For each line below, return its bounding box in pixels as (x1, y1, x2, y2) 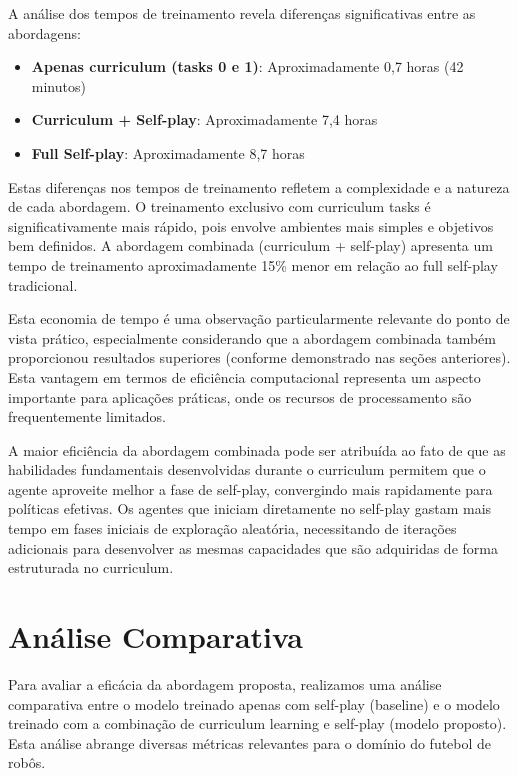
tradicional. (8, 274, 78, 295)
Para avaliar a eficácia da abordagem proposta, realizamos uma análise (8, 673, 442, 694)
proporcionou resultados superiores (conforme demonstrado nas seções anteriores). (8, 347, 511, 368)
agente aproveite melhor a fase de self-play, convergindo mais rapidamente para (8, 478, 493, 499)
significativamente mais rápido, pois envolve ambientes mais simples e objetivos (8, 215, 494, 236)
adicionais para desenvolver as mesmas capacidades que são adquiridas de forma (8, 537, 498, 558)
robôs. (8, 752, 46, 773)
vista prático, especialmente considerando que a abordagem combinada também (8, 327, 496, 348)
